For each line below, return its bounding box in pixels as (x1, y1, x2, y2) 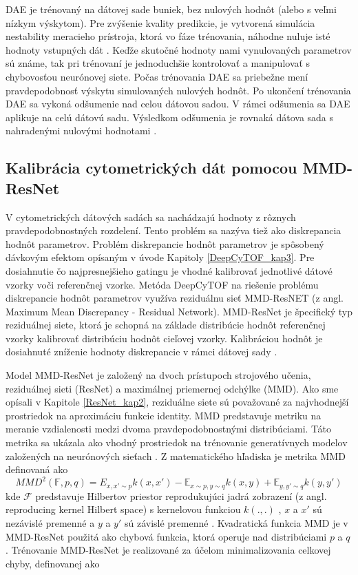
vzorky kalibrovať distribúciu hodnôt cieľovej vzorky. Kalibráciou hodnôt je (6, 331, 323, 345)
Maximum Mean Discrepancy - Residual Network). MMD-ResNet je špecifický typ (6, 304, 352, 318)
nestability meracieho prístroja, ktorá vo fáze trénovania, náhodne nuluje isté (6, 29, 330, 43)
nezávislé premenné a (6, 515, 95, 530)
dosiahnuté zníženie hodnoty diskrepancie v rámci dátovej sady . (6, 344, 277, 359)
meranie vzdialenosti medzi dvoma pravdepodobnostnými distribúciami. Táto (6, 421, 331, 436)
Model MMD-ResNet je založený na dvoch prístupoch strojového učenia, (6, 368, 311, 382)
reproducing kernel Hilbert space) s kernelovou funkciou (6, 502, 241, 516)
